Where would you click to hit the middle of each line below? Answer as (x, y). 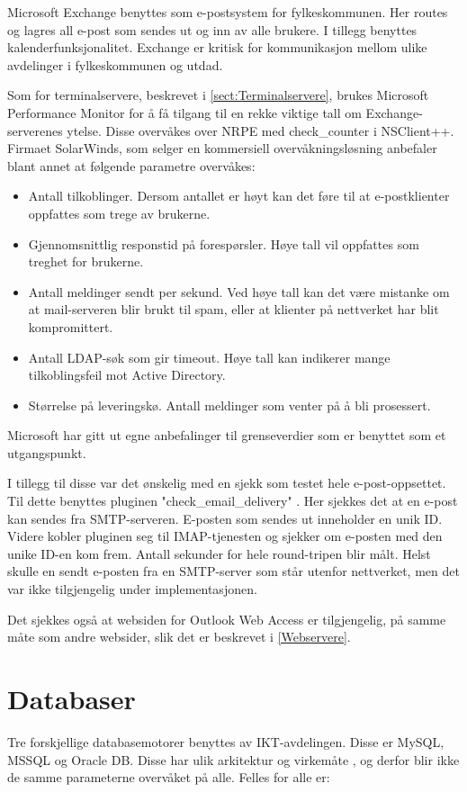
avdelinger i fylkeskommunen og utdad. (115, 64)
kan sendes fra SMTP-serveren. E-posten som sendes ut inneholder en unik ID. (225, 518)
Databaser (72, 698)
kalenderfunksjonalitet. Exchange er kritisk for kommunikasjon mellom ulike (217, 47)
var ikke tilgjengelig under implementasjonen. (132, 589)
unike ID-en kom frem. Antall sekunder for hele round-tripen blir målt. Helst (219, 553)
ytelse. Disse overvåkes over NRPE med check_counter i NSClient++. (260, 130)
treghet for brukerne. (86, 261)
